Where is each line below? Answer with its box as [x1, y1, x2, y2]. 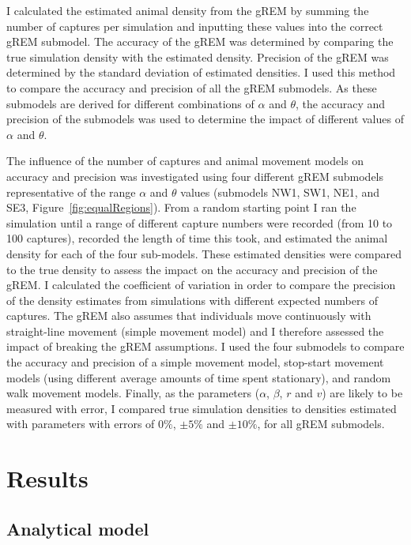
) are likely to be [322, 385, 403, 401]
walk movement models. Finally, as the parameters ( [6, 385, 260, 401]
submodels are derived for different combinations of [6, 95, 255, 111]
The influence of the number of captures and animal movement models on [6, 152, 364, 169]
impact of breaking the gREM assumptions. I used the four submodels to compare [6, 338, 405, 355]
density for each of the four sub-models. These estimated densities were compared [6, 245, 402, 261]
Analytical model [6, 516, 149, 540]
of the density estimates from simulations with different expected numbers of [6, 291, 378, 308]
